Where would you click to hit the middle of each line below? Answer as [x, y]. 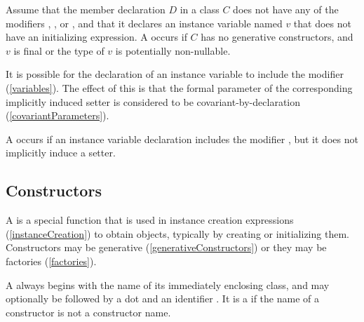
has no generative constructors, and [277, 37]
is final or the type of [59, 50]
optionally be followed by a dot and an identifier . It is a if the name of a [162, 298]
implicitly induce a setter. [61, 153]
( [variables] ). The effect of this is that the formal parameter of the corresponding [179, 87]
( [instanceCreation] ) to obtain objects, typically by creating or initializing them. [177, 233]
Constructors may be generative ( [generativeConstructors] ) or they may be [166, 247]
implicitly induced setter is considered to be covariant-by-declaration [153, 101]
